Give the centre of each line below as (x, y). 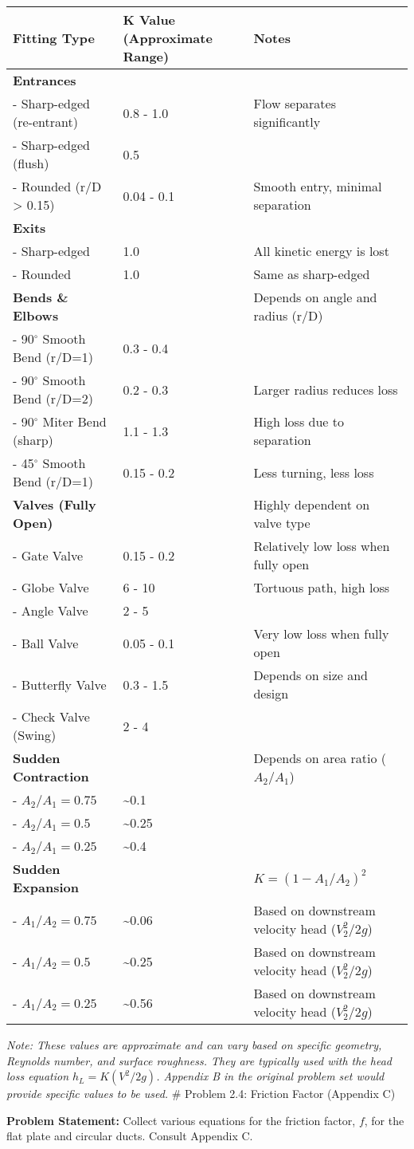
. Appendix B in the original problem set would (270, 1076)
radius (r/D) (288, 315)
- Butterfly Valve (60, 684)
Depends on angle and (315, 297)
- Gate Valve (48, 555)
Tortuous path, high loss (322, 587)
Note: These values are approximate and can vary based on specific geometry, (194, 1045)
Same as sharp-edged (312, 274)
